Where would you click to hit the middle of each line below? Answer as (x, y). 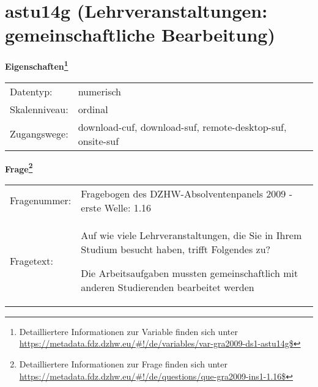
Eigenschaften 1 (37, 65)
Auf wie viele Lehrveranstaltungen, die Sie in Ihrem (191, 235)
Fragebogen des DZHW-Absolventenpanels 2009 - (187, 193)
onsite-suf (98, 141)
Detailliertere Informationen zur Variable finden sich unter (128, 331)
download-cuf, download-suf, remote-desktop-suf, (182, 127)
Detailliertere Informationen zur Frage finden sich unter (124, 364)
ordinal (93, 109)
